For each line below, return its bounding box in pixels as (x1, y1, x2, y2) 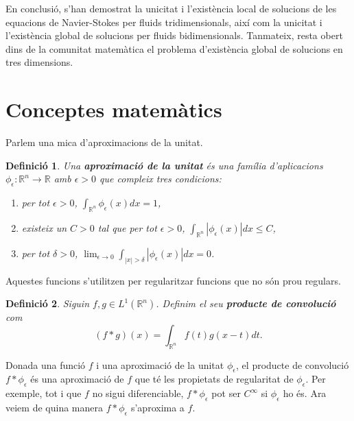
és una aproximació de (30, 372, 124, 386)
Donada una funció (5, 357, 86, 372)
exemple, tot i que (5, 386, 82, 400)
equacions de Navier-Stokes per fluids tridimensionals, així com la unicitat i (5, 14, 322, 29)
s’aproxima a (130, 400, 185, 414)
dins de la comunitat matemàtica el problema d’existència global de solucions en (5, 41, 343, 56)
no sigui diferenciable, (92, 386, 184, 400)
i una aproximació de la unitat (96, 357, 224, 372)
